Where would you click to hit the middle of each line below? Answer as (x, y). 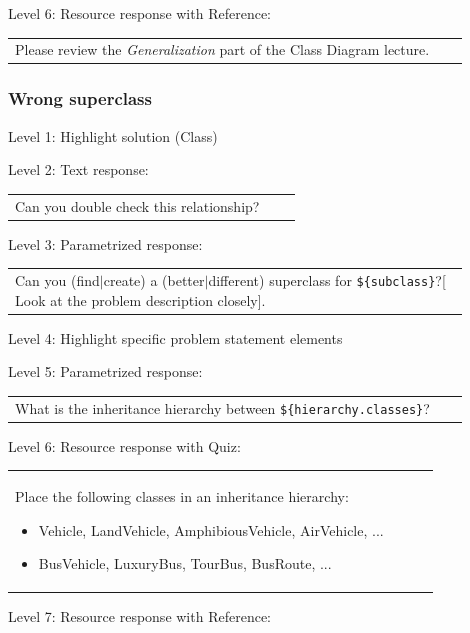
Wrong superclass (80, 98)
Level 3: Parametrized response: (105, 243)
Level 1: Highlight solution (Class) (113, 135)
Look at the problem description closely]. (140, 299)
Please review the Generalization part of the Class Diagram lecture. (222, 49)
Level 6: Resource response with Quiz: (124, 445)
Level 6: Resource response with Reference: (139, 13)
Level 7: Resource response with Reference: (139, 615)
